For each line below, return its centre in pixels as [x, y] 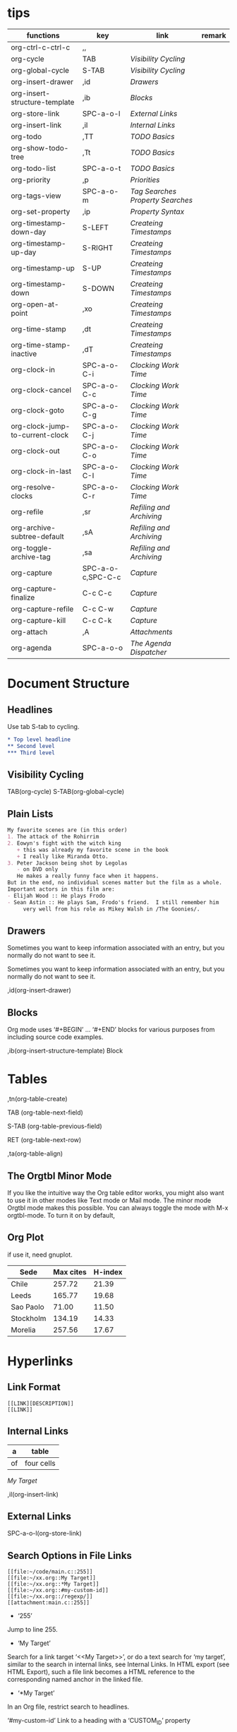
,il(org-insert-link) [33, 1494]
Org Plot [26, 1238]
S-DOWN [98, 288]
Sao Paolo [28, 1307]
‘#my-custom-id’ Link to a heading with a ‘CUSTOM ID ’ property [99, 1721]
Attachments [151, 631]
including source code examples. [55, 1037]
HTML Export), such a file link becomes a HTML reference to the [101, 1672]
